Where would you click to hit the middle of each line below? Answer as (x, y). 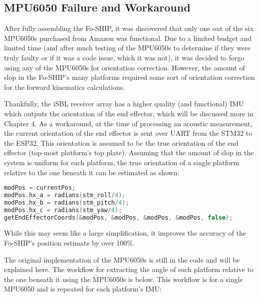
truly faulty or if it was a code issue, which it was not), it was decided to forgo (124, 57)
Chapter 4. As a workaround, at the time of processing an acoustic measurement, (128, 123)
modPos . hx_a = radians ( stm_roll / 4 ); (65, 195)
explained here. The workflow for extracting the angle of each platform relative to (129, 269)
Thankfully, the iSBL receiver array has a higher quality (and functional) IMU (124, 104)
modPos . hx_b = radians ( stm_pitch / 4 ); (67, 202)
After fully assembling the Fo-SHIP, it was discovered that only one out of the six (129, 28)
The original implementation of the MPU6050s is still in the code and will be (122, 259)
